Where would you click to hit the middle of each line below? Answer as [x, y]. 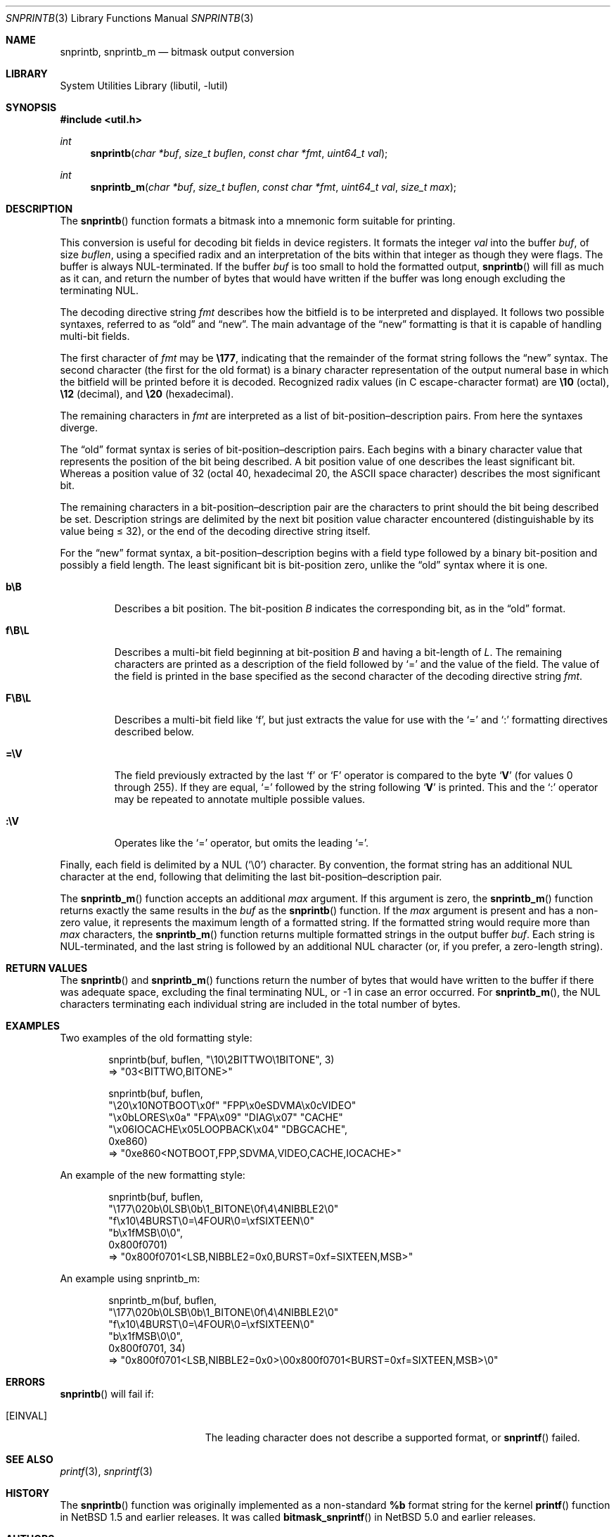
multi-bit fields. [95, 336]
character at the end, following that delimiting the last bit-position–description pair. [251, 877]
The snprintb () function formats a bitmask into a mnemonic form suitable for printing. [258, 221]
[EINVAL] [27, 1416]
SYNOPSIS [31, 107]
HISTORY [28, 1493]
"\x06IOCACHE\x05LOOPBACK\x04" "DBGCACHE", [228, 1129]
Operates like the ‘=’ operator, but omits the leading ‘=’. [242, 843]
